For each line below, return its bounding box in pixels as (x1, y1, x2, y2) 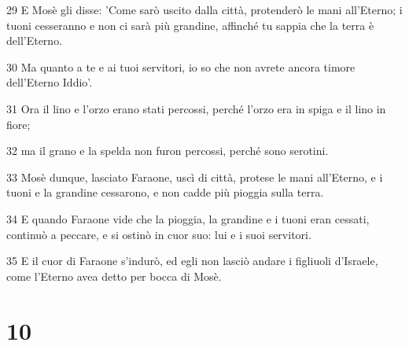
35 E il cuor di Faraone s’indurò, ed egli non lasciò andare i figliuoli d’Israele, (6, 252, 378, 269)
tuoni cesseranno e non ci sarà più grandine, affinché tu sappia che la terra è (6, 17, 374, 33)
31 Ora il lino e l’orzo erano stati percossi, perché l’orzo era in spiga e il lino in (6, 100, 386, 116)
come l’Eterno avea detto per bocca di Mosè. (6, 267, 222, 284)
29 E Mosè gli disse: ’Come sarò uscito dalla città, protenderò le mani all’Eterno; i (6, 2, 403, 17)
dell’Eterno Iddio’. (6, 74, 93, 90)
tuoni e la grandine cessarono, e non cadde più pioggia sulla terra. (6, 184, 324, 201)
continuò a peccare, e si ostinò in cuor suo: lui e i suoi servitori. (6, 226, 311, 242)
